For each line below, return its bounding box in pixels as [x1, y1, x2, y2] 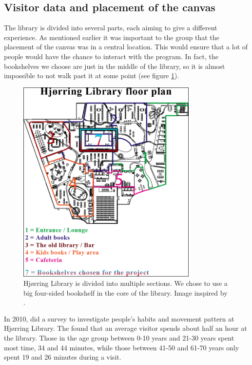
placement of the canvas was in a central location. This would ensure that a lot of [4, 42, 248, 52]
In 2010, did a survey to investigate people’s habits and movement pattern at [4, 313, 234, 323]
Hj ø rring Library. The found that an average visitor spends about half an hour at [4, 323, 247, 333]
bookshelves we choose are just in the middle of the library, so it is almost [4, 61, 225, 71]
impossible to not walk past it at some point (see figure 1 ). [4, 70, 179, 81]
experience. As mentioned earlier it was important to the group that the [4, 32, 219, 42]
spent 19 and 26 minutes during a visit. [4, 352, 121, 362]
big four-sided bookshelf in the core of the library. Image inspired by [23, 287, 228, 298]
